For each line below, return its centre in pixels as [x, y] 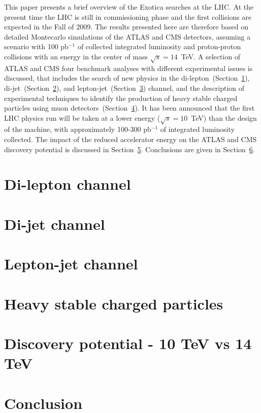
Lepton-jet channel [71, 264]
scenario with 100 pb [36, 46]
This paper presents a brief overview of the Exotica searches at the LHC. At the [129, 7]
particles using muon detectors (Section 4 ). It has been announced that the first [129, 108]
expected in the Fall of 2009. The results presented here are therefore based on [126, 27]
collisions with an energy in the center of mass [76, 56]
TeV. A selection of [211, 56]
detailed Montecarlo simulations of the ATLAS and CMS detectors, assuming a [127, 36]
